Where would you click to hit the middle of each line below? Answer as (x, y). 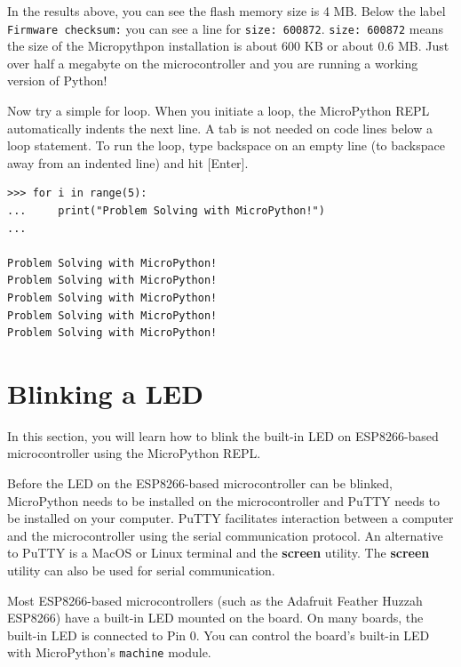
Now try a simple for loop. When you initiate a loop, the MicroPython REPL (219, 111)
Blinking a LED (105, 393)
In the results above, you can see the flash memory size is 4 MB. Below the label (227, 11)
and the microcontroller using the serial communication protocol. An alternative (225, 535)
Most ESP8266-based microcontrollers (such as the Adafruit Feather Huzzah (215, 600)
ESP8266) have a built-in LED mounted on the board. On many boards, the (215, 618)
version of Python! (57, 80)
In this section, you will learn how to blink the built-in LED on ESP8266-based (223, 435)
